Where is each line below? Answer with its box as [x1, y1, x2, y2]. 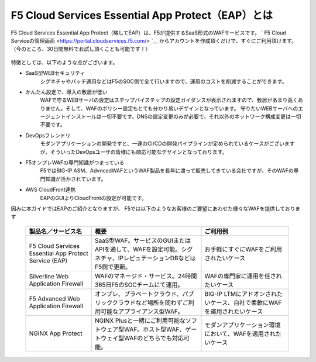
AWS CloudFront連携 [25, 186, 76, 193]
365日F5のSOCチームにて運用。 [94, 281, 184, 289]
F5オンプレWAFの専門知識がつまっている [25, 159, 125, 166]
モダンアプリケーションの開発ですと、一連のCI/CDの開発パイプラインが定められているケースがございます [40, 140, 295, 147]
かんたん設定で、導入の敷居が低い [25, 88, 108, 95]
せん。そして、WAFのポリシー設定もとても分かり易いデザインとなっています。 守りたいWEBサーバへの [50, 105, 298, 112]
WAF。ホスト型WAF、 [123, 325, 186, 333]
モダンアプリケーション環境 [204, 320, 281, 329]
